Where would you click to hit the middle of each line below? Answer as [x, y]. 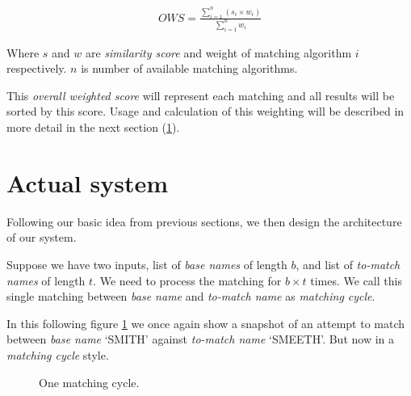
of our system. [42, 237]
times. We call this [356, 280]
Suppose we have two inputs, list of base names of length [147, 264]
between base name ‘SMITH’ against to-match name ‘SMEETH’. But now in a [200, 339]
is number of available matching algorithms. [189, 68]
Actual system [87, 182]
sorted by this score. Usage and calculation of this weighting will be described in [205, 111]
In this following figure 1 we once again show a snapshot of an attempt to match [206, 323]
